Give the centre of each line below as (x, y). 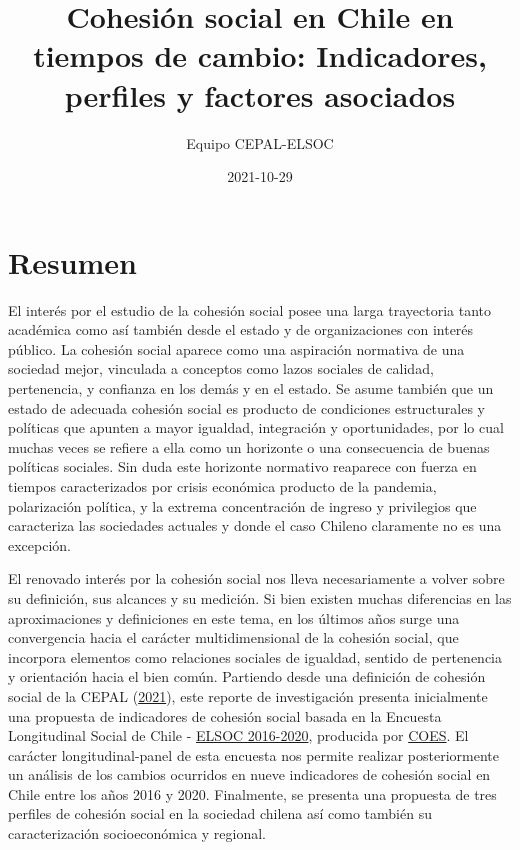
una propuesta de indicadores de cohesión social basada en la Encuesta (225, 715)
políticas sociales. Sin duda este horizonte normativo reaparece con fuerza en (242, 466)
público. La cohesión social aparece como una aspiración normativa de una (236, 348)
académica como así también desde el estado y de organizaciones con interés (241, 329)
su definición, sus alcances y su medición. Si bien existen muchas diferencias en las (260, 597)
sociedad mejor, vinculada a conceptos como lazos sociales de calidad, (221, 368)
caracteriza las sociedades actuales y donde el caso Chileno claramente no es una (255, 525)
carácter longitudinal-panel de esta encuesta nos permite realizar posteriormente (253, 754)
